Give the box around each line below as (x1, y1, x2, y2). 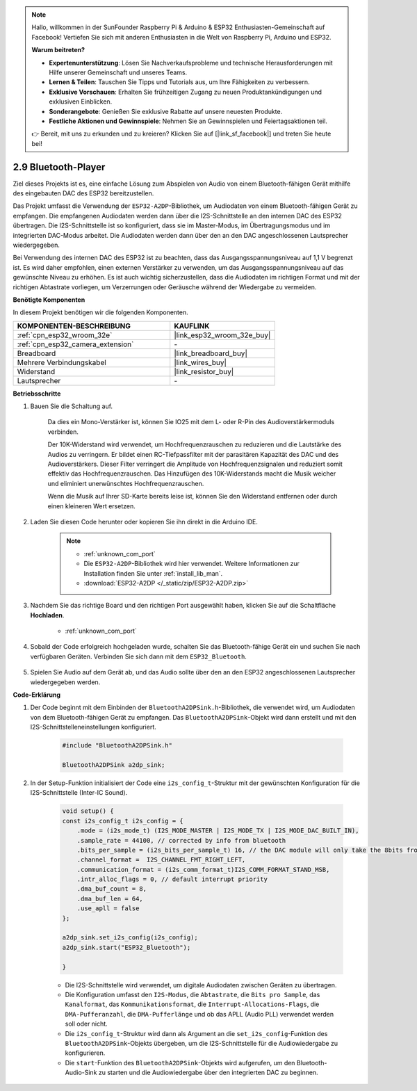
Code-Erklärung (13, 690, 61, 699)
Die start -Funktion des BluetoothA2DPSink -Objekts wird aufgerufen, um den (65, 1058, 295, 1067)
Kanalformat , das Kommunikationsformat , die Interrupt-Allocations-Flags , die (65, 1000, 320, 1008)
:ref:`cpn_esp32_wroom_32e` (17, 330, 113, 340)
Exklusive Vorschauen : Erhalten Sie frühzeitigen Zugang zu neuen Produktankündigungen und (49, 88, 322, 96)
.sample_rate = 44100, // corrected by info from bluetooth (76, 837, 286, 844)
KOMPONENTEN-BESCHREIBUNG (17, 321, 131, 330)
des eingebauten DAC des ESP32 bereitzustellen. (13, 188, 154, 197)
